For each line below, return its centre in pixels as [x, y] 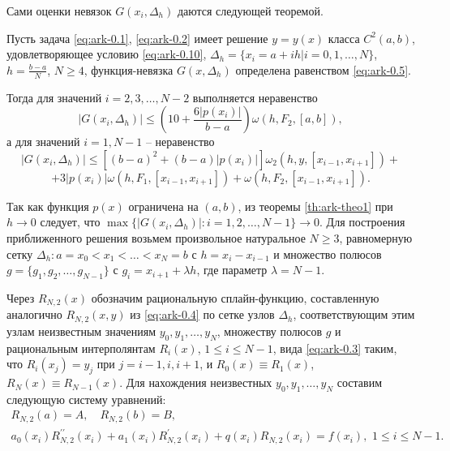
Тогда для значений [54, 97]
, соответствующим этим [354, 314]
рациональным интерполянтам [81, 348]
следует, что [70, 222]
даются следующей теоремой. [250, 11]
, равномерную [376, 237]
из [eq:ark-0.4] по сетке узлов [202, 314]
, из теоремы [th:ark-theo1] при [315, 206]
